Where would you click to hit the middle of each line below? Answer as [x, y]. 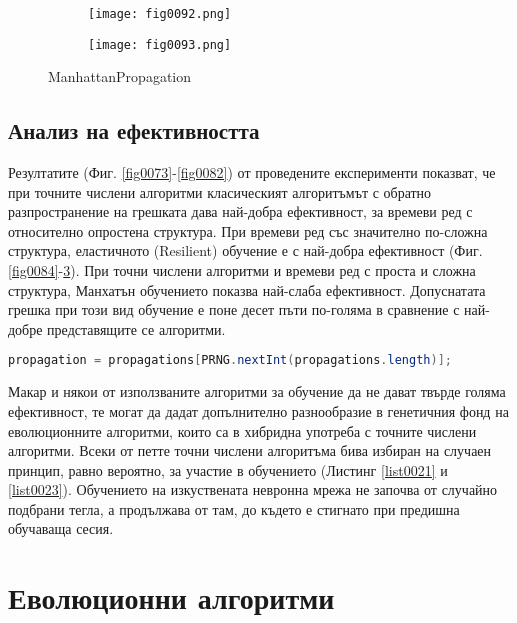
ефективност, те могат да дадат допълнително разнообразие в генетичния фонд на [258, 410]
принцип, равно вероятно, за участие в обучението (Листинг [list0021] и [228, 469]
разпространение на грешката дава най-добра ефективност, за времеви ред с [240, 211]
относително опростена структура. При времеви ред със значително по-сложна [248, 230]
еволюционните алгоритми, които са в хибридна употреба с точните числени [242, 430]
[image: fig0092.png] [160, 14]
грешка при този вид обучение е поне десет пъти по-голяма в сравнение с [234, 309]
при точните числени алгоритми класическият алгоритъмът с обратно [220, 191]
